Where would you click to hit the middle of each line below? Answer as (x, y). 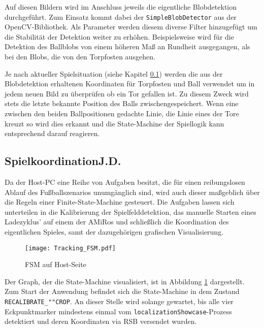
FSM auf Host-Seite (56, 264)
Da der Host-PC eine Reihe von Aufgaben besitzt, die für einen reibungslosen (125, 182)
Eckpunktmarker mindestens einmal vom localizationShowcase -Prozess (118, 311)
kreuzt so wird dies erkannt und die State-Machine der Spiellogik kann (114, 123)
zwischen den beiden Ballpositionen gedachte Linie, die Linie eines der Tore (122, 113)
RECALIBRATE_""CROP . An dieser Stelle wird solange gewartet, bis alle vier (119, 301)
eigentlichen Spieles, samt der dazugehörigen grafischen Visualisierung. (114, 231)
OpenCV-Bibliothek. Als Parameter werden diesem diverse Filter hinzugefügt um (131, 27)
